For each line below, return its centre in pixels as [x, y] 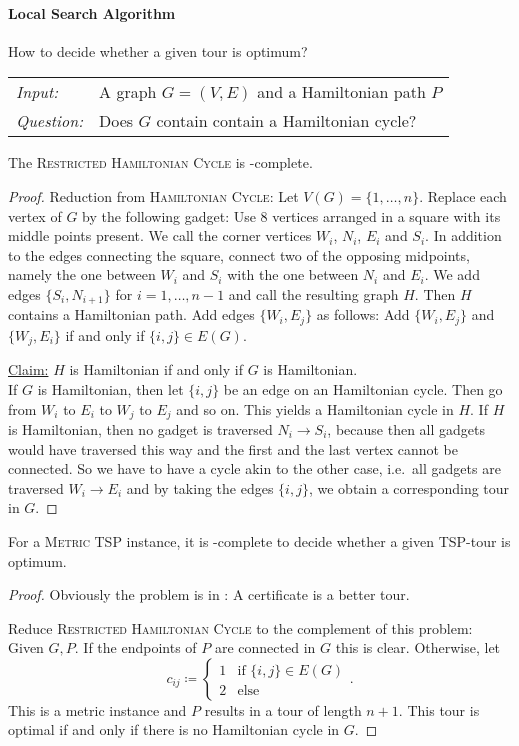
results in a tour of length [283, 709]
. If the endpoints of [135, 647]
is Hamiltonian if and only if [156, 369]
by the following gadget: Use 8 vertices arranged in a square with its [291, 215]
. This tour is [439, 709]
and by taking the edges [200, 487]
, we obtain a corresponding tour [409, 487]
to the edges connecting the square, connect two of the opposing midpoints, [239, 254]
